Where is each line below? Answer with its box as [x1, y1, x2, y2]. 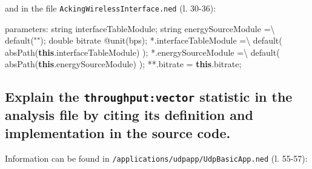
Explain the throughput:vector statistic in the [5, 87, 293, 106]
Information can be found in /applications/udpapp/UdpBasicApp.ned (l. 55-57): [5, 151, 308, 164]
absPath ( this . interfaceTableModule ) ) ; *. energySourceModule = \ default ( [5, 45, 280, 58]
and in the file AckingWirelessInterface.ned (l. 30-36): [5, 2, 216, 14]
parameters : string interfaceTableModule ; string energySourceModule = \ [5, 22, 275, 35]
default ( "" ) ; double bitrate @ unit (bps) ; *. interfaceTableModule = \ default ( [5, 34, 282, 47]
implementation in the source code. [5, 123, 231, 142]
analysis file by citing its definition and [5, 105, 253, 124]
